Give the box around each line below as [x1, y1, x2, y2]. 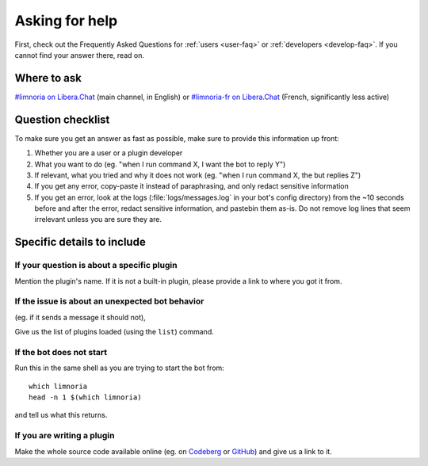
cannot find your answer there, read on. [14, 50, 144, 59]
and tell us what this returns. [14, 411, 108, 420]
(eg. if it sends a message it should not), [14, 312, 146, 322]
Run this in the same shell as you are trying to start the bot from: [14, 363, 225, 372]
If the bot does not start [14, 346, 107, 357]
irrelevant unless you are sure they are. [34, 215, 162, 224]
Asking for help [14, 12, 118, 29]
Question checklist [14, 113, 110, 126]
